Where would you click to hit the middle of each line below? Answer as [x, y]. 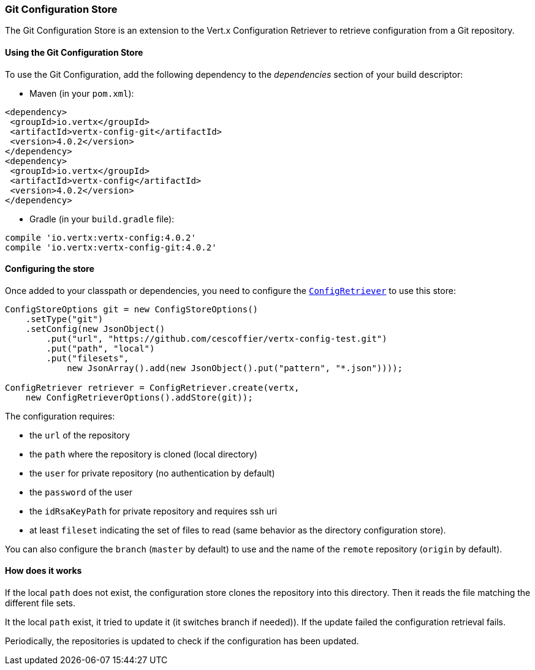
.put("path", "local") [101, 348]
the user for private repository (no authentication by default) [152, 473]
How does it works [44, 571]
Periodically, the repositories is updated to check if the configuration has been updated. [182, 641]
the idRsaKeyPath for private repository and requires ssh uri [153, 511]
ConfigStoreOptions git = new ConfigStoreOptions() [132, 309]
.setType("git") [64, 319]
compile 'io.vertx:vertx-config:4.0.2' [101, 237]
